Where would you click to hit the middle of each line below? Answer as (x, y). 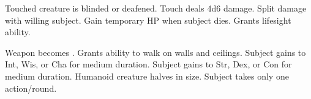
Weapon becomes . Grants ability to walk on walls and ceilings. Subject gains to (155, 52)
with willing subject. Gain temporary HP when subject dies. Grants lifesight (148, 20)
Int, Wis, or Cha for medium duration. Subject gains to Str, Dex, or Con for (148, 64)
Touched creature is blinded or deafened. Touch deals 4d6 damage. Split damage (156, 8)
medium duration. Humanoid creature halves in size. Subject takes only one (147, 76)
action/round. (31, 88)
